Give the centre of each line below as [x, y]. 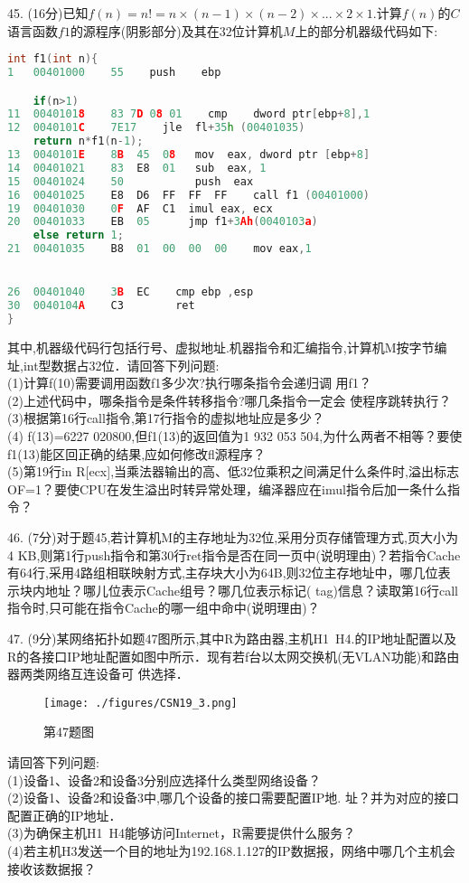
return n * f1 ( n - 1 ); [88, 141]
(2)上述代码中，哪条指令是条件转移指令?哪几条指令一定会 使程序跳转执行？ [230, 400]
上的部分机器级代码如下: [366, 30]
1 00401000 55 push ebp [114, 73]
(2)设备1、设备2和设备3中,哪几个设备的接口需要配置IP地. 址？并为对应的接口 [233, 798]
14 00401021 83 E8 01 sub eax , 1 [137, 168]
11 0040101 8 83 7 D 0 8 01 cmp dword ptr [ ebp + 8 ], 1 [189, 114]
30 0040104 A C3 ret [101, 306]
